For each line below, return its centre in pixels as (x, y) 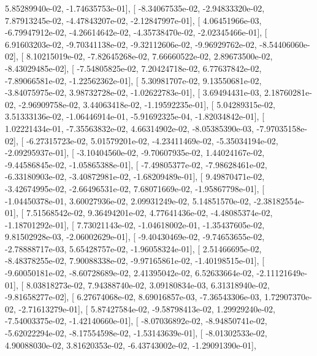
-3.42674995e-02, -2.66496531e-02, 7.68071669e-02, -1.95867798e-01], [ (135, 188)
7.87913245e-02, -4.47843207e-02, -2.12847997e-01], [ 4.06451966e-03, (133, 20)
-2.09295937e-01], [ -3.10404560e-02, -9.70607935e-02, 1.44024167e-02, (135, 153)
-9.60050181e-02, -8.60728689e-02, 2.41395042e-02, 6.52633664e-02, (129, 273)
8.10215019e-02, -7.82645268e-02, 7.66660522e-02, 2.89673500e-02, (149, 56)
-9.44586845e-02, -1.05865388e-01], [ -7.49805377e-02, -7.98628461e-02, (136, 164)
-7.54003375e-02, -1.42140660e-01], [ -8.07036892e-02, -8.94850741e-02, (136, 321)
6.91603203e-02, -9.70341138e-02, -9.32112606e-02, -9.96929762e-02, (131, 44)
